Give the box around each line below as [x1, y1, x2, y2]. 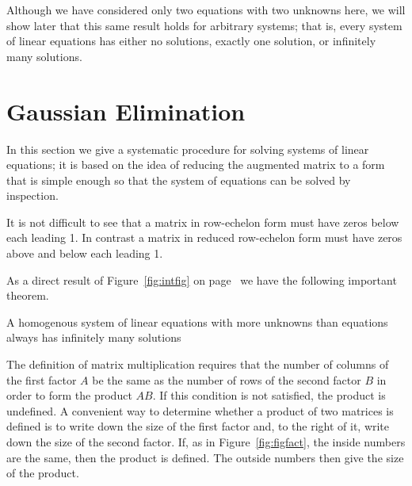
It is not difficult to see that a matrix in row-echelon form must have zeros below [6, 213, 399, 230]
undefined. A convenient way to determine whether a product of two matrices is [6, 402, 394, 419]
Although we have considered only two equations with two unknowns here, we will [6, 2, 406, 17]
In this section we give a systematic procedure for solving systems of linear [6, 140, 369, 157]
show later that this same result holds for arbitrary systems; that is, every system [6, 17, 402, 33]
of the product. [6, 465, 79, 481]
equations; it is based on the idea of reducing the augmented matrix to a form [6, 156, 385, 173]
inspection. [6, 187, 59, 204]
